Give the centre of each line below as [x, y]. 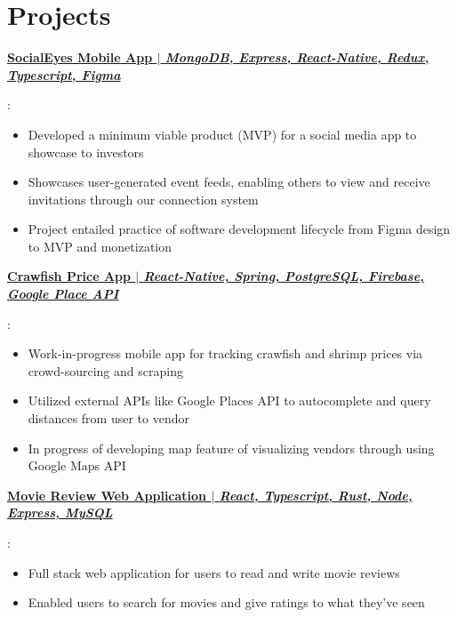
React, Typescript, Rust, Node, [316, 495]
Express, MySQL [60, 513]
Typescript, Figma [64, 74]
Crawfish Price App [69, 276]
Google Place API [63, 294]
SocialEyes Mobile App [80, 57]
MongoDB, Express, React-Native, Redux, [297, 57]
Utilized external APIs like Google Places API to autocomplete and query [229, 401]
